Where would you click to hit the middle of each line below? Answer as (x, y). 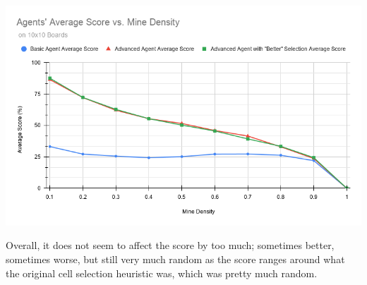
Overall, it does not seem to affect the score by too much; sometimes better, (170, 245)
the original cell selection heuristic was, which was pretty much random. (162, 273)
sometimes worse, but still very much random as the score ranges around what (175, 259)
